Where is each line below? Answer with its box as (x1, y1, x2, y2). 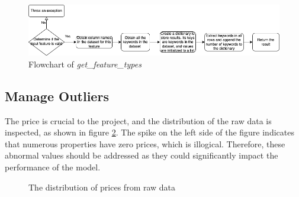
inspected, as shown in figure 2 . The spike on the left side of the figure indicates (5, 126, 294, 138)
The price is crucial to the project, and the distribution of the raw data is (5, 114, 272, 127)
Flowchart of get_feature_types (28, 57, 142, 70)
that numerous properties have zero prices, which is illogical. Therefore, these (5, 137, 285, 150)
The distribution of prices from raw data (28, 180, 176, 193)
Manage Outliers (5, 86, 109, 105)
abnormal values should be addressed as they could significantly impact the (5, 149, 278, 162)
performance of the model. (5, 160, 101, 173)
